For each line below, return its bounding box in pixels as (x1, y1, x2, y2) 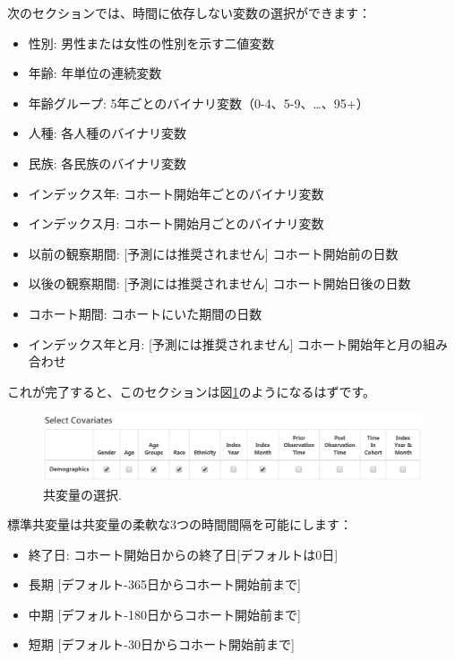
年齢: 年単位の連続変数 (28, 64, 162, 82)
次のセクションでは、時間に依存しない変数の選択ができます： (7, 4, 371, 21)
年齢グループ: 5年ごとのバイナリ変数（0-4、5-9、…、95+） (28, 93, 369, 112)
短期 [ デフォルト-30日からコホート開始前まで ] (28, 635, 295, 654)
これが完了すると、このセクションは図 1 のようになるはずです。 (7, 381, 376, 400)
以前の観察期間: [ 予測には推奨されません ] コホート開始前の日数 (28, 244, 399, 262)
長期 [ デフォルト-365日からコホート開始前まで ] (28, 575, 301, 594)
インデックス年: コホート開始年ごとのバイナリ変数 (28, 184, 324, 202)
